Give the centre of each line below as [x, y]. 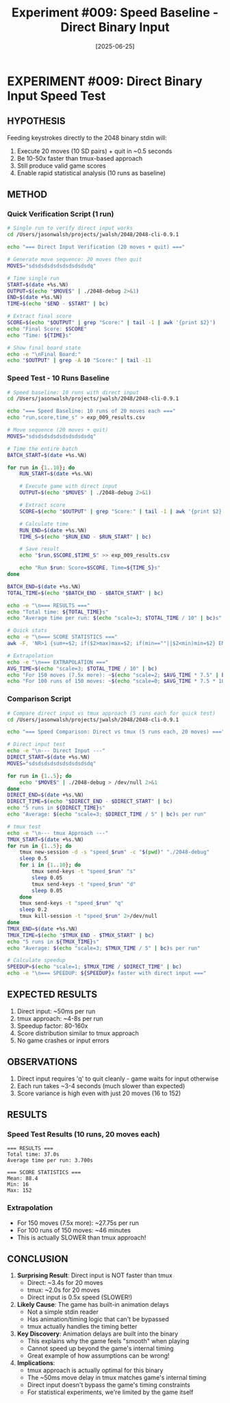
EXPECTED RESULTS [52, 995]
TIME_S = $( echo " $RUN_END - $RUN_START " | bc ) [86, 537]
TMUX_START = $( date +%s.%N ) [46, 840]
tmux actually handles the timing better [82, 1327]
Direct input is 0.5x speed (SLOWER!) [80, 1297]
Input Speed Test [56, 96]
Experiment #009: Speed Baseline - [115, 13]
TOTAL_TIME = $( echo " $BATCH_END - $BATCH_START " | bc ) [86, 593]
